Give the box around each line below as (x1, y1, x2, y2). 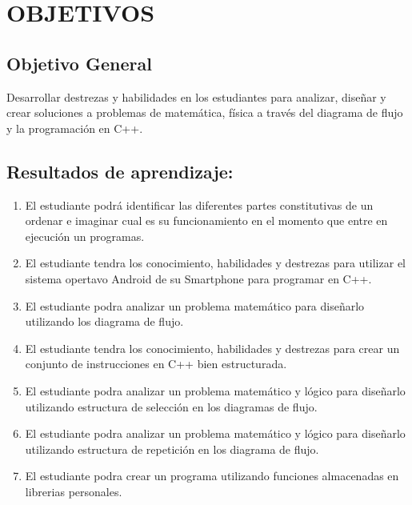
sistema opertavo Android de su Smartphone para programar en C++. (25, 270, 372, 287)
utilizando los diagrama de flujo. (25, 313, 184, 330)
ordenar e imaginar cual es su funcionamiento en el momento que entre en (25, 212, 388, 229)
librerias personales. (25, 483, 122, 499)
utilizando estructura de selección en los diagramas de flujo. (25, 398, 318, 415)
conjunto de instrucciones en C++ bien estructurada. (25, 355, 287, 372)
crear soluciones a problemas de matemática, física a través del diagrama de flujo (6, 104, 403, 121)
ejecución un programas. (25, 227, 145, 244)
